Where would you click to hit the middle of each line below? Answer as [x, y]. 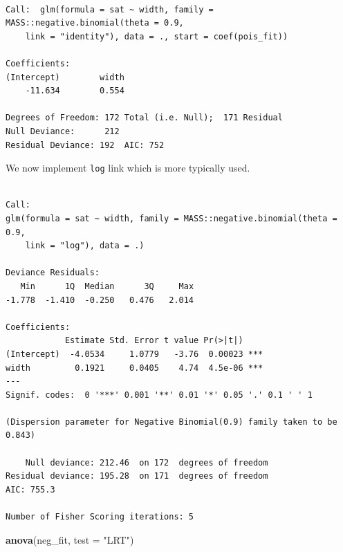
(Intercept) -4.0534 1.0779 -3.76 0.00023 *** [135, 354]
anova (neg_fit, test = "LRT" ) [70, 539]
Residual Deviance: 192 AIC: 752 [85, 145]
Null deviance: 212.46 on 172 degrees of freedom [147, 462]
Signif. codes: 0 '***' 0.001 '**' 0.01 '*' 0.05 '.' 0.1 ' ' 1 [159, 395]
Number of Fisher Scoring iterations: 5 [100, 517]
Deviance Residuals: [53, 273]
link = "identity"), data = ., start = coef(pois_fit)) [157, 36]
